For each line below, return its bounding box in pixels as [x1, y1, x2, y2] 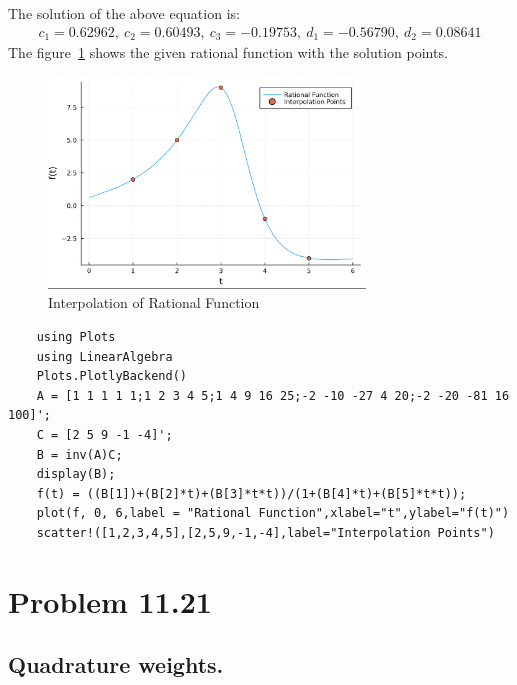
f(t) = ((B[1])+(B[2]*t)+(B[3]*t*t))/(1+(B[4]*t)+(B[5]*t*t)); [36, 486, 467, 501]
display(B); [36, 467, 116, 482]
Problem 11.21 [8, 580, 212, 621]
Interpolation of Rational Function [48, 292, 260, 313]
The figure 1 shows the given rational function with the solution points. [8, 42, 448, 63]
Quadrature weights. [8, 649, 224, 680]
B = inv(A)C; [36, 447, 123, 462]
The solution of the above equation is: [8, 3, 240, 23]
